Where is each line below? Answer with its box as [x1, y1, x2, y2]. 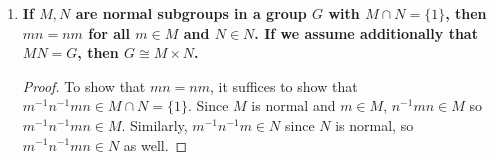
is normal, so [335, 114, 414, 135]
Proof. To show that [22, 75, 146, 96]
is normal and [251, 95, 336, 116]
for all [88, 22, 130, 43]
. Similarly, [121, 114, 188, 135]
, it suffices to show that [210, 75, 358, 96]
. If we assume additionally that [254, 22, 478, 43]
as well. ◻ [123, 134, 188, 155]
